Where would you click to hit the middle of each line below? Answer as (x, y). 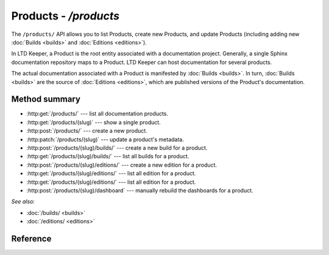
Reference (31, 238)
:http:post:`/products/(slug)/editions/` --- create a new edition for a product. (122, 165)
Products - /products (65, 16)
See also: (23, 201)
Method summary (46, 100)
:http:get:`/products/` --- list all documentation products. (97, 114)
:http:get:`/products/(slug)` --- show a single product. (94, 122)
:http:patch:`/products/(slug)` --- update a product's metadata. (105, 139)
